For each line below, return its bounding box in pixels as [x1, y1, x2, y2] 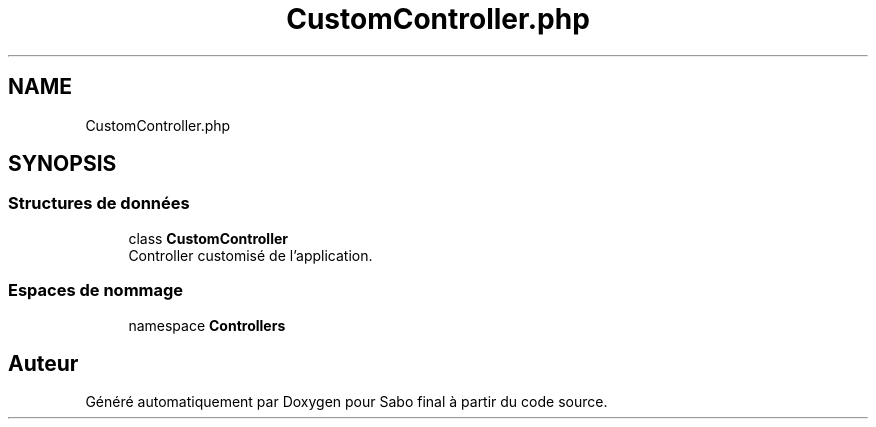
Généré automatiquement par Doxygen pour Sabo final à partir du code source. [85, 393, 608, 411]
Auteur [8, 350, 79, 376]
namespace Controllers [128, 316, 286, 334]
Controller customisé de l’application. [128, 246, 373, 264]
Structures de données [8, 193, 190, 214]
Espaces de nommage [8, 280, 184, 301]
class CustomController [128, 229, 288, 247]
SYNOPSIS [8, 151, 117, 177]
